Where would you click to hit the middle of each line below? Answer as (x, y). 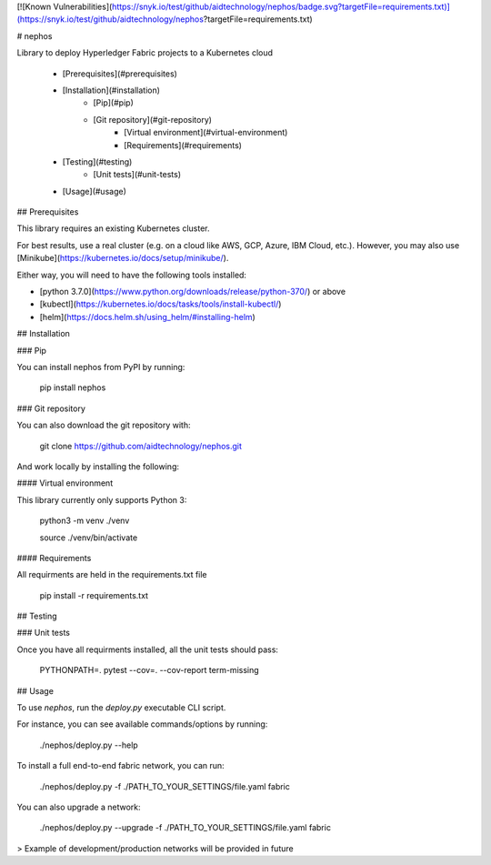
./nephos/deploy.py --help (89, 745)
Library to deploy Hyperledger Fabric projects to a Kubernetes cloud (145, 53)
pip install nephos (73, 387)
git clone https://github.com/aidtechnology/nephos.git (141, 446)
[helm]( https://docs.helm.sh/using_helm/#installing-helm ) (148, 317)
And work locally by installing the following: (98, 466)
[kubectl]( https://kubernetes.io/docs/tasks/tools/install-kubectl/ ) (160, 304)
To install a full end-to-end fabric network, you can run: (120, 766)
